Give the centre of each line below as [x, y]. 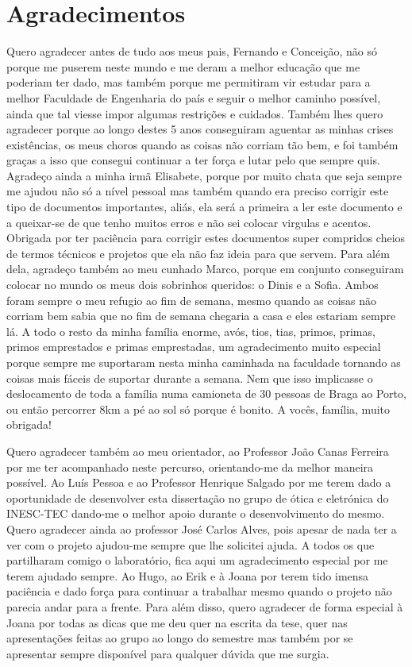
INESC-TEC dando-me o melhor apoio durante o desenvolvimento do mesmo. [196, 513]
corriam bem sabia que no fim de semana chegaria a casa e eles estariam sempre [201, 316]
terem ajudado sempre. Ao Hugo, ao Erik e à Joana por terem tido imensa [188, 575]
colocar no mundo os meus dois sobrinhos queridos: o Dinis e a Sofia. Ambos [193, 285]
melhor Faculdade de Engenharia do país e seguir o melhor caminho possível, [194, 97]
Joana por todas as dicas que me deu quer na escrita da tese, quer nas [177, 622]
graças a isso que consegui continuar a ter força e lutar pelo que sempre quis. [193, 160]
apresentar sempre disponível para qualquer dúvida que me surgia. [168, 653]
